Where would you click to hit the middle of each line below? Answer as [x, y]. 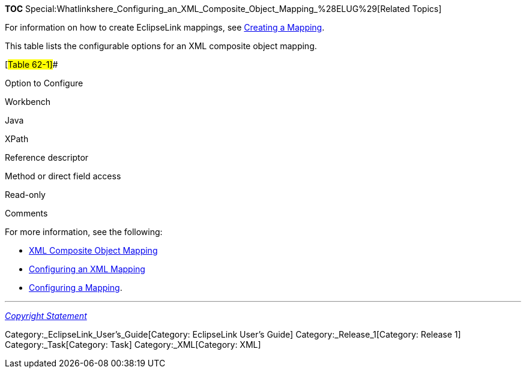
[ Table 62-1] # [32, 64]
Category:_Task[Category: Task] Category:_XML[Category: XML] [133, 345]
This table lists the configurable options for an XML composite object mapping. [161, 46]
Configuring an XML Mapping [87, 269]
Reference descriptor [47, 157]
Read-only [25, 195]
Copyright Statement [46, 316]
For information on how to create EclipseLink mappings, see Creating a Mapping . [165, 27]
